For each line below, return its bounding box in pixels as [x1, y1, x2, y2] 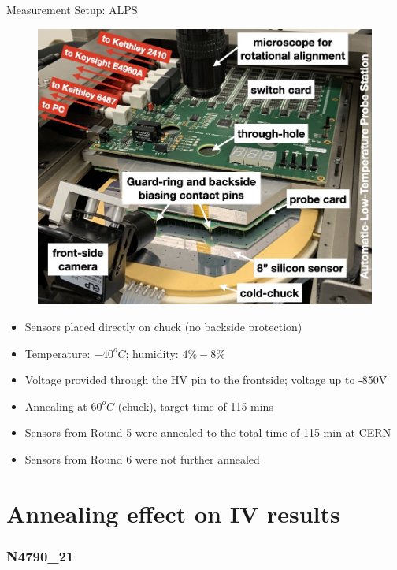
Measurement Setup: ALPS [6, 2, 138, 17]
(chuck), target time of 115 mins [117, 397, 273, 414]
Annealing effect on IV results [6, 497, 340, 529]
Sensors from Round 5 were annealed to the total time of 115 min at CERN [24, 424, 391, 441]
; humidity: [125, 345, 179, 361]
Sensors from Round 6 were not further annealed [24, 451, 260, 467]
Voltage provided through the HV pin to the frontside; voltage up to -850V [24, 371, 388, 388]
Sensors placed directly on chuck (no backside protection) [24, 319, 302, 335]
